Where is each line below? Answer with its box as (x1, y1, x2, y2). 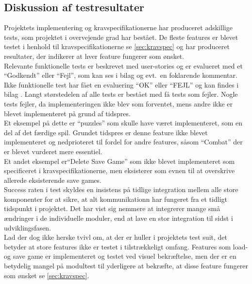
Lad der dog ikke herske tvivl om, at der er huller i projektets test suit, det (4, 232, 227, 242)
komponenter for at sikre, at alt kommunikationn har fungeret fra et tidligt (4, 194, 228, 204)
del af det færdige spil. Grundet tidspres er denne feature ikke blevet (4, 127, 208, 137)
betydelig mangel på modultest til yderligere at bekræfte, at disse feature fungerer (4, 261, 248, 271)
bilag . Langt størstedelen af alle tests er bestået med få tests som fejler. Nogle (4, 89, 238, 99)
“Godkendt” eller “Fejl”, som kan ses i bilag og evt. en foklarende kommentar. (4, 70, 237, 80)
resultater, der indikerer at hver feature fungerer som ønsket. (4, 51, 185, 61)
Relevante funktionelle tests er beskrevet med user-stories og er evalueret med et (4, 60, 243, 71)
